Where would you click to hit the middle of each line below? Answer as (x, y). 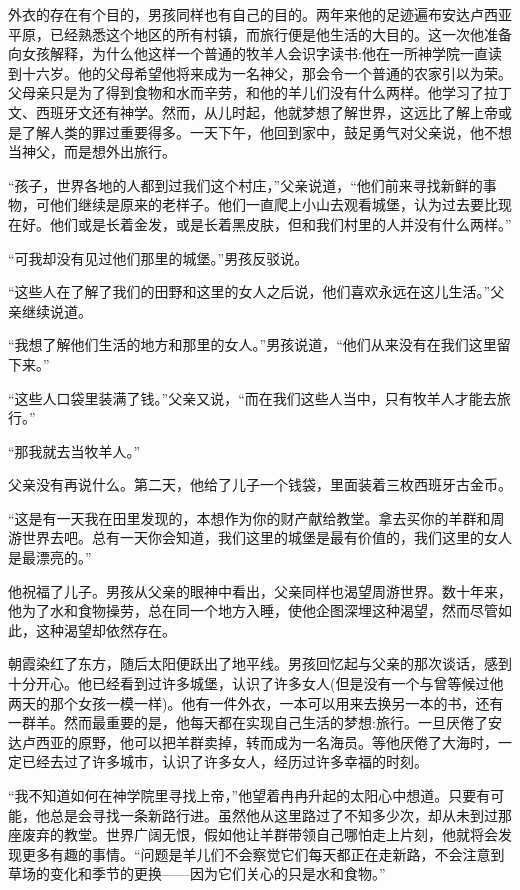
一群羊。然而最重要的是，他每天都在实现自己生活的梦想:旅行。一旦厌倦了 (248, 722)
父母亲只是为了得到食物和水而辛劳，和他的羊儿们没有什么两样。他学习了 (246, 92)
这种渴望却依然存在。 (105, 629)
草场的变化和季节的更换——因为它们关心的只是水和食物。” (197, 873)
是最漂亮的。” (50, 557)
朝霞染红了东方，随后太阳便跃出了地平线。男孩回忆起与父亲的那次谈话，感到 (260, 663)
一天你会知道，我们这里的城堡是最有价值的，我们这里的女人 (315, 537)
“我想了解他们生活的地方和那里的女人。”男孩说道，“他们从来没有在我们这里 (252, 344)
